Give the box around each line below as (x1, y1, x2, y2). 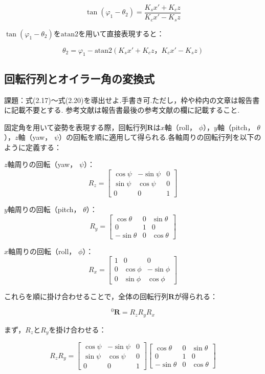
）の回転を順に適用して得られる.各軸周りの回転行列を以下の (59, 132, 261, 142)
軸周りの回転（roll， (8, 245, 76, 256)
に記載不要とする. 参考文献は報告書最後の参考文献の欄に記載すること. (4, 105, 240, 115)
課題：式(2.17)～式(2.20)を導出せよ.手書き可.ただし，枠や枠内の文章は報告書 (4, 94, 260, 105)
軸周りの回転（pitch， (7, 204, 81, 215)
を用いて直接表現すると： (78, 28, 164, 38)
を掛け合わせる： (49, 324, 106, 335)
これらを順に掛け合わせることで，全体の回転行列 (4, 290, 169, 301)
